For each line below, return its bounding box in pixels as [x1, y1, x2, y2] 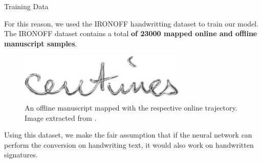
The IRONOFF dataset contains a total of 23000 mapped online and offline [4, 28, 257, 39]
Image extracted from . [25, 112, 97, 123]
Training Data [4, 1, 49, 11]
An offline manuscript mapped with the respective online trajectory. [25, 102, 237, 113]
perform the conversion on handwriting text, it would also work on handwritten [4, 139, 254, 150]
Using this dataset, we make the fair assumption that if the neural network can [4, 129, 252, 140]
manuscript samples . [4, 38, 77, 48]
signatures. [4, 149, 38, 160]
